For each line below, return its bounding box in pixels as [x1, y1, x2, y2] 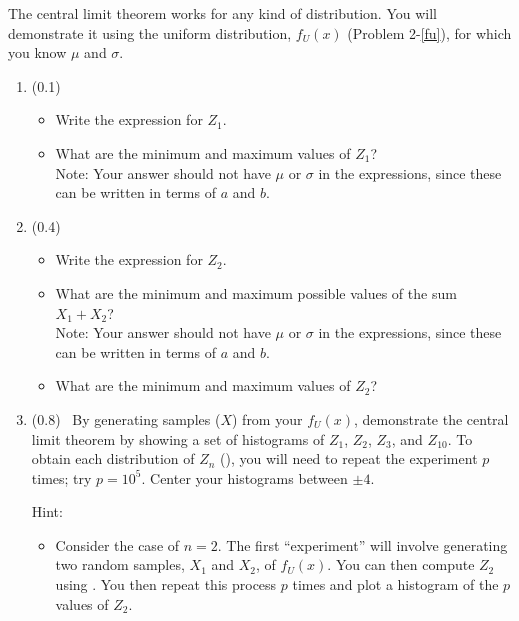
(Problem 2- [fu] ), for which [347, 22, 512, 43]
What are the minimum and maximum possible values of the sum [55, 282, 457, 303]
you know [8, 42, 67, 63]
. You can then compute [327, 554, 475, 575]
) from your [231, 408, 303, 429]
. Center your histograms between [141, 467, 348, 488]
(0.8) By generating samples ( [31, 408, 221, 429]
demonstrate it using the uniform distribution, [8, 22, 292, 43]
